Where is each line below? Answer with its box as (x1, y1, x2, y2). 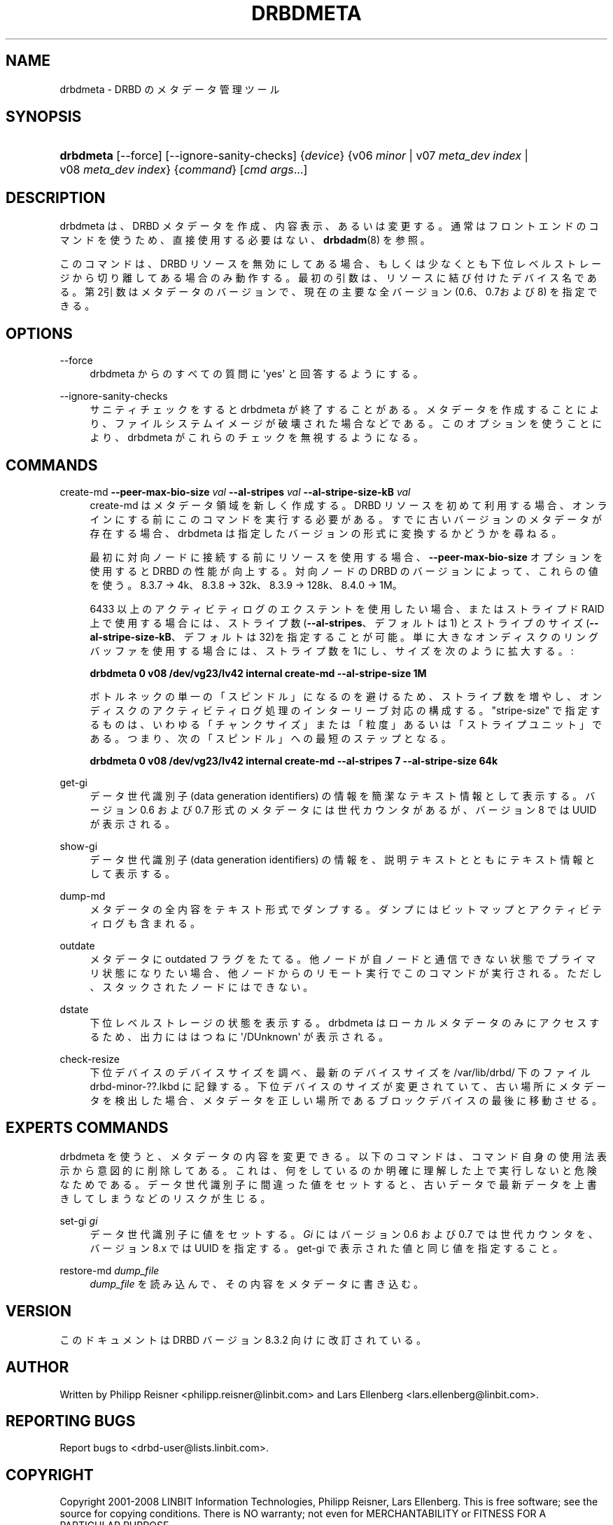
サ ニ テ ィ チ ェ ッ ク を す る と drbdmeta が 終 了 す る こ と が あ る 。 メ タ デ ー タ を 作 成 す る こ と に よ (90, 403, 600, 416)
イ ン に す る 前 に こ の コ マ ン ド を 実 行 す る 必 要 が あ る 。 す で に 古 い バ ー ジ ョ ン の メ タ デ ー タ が (90, 513, 602, 525)
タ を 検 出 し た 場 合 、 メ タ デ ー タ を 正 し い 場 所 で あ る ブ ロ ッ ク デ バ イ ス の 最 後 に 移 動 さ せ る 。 (90, 1094, 602, 1106)
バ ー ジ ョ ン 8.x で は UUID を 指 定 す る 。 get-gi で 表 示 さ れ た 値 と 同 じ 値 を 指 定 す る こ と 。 (90, 1241, 563, 1254)
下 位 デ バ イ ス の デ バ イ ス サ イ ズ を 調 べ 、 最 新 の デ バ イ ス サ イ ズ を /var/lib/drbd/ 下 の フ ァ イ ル (90, 1066, 591, 1078)
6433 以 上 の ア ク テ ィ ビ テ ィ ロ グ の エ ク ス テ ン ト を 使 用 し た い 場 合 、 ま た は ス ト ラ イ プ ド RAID (90, 602, 605, 615)
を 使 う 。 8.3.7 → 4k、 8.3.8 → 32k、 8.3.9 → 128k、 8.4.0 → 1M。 (90, 578, 402, 591)
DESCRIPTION (6, 188, 106, 207)
